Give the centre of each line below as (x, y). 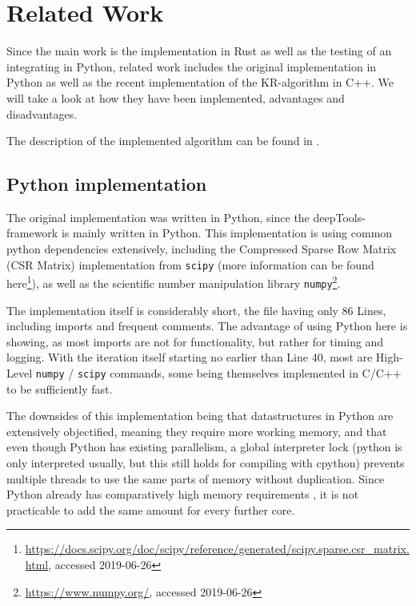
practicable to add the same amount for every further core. (151, 509)
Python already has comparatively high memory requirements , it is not (183, 494)
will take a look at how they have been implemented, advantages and (176, 97)
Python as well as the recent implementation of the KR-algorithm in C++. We (200, 82)
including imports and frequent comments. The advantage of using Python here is (207, 326)
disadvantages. (42, 113)
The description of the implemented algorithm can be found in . (163, 141)
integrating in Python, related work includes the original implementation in (192, 66)
